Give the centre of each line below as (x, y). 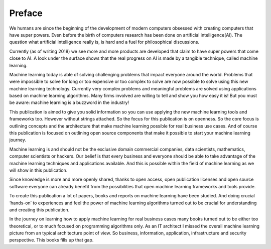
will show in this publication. (38, 170)
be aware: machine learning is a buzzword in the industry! (69, 102)
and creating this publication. (39, 210)
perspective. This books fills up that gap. (51, 240)
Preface (26, 13)
